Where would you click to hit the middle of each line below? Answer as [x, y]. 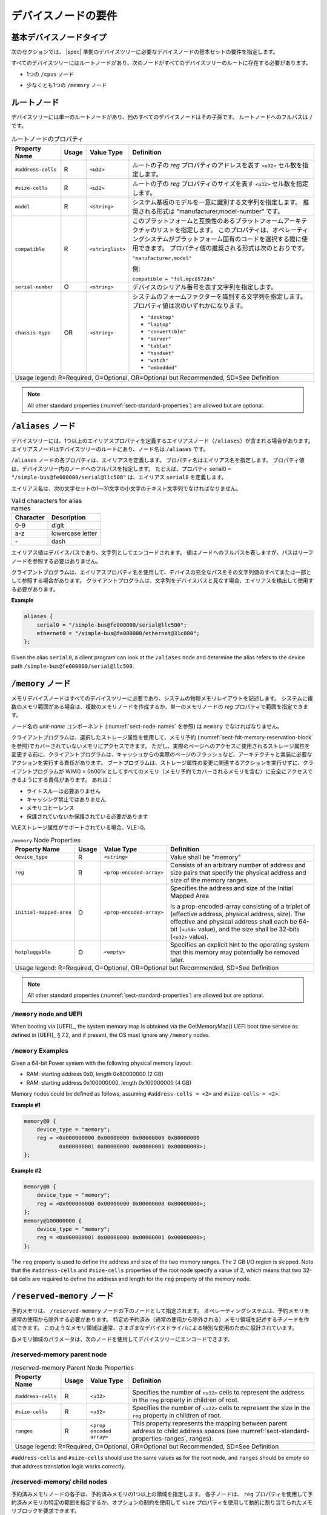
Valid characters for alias [47, 501]
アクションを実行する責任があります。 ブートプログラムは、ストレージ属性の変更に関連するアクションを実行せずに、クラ [163, 763]
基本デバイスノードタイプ [59, 37]
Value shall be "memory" [206, 857]
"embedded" [163, 368]
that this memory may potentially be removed [235, 952]
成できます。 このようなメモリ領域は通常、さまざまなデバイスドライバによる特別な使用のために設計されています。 [154, 1328]
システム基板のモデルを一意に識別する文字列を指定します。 [217, 202]
